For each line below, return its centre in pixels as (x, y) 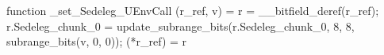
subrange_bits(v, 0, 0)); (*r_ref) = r (97, 41)
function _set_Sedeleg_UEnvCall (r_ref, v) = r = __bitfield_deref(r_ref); (193, 10)
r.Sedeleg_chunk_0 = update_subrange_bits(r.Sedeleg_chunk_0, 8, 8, (180, 26)
